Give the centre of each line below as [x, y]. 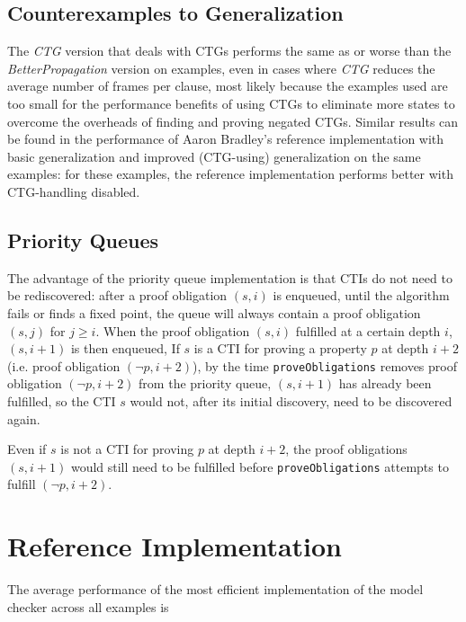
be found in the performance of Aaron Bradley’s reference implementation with [226, 139]
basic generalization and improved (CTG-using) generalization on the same [214, 156]
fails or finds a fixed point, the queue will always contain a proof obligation [214, 312]
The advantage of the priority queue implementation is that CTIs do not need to [230, 277]
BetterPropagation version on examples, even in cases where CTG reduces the [221, 68]
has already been [385, 383]
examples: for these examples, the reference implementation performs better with [230, 174]
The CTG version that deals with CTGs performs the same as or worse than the [229, 51]
